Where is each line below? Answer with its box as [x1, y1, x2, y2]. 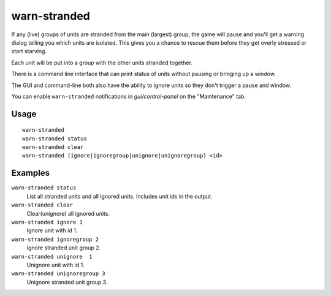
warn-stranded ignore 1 [11, 218, 83, 226]
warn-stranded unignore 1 [11, 253, 93, 260]
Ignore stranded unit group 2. [26, 244, 101, 251]
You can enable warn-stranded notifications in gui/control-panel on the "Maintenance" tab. [11, 93, 246, 100]
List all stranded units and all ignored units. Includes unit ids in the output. [26, 192, 213, 200]
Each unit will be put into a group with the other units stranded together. [11, 59, 193, 66]
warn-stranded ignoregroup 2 [11, 236, 99, 243]
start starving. [11, 48, 47, 55]
